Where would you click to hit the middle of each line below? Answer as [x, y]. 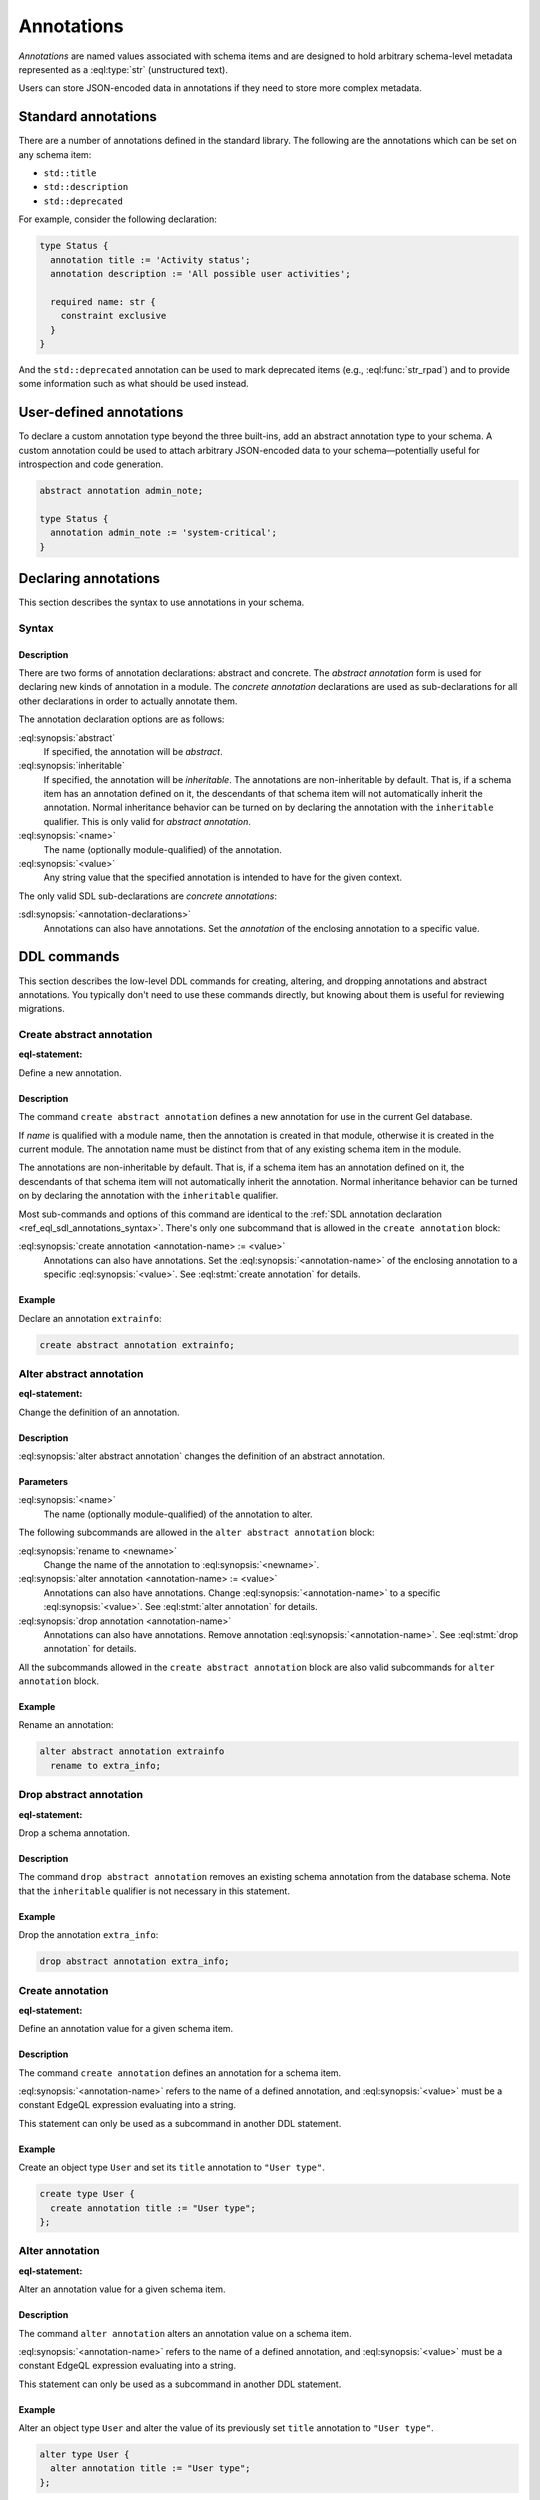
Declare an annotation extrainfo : [90, 1318]
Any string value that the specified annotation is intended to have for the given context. [223, 877]
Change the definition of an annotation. [99, 1412]
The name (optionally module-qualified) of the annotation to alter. [178, 1514]
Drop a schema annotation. [74, 1832]
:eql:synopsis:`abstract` [67, 737]
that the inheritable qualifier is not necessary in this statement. [154, 1891]
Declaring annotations [89, 578]
